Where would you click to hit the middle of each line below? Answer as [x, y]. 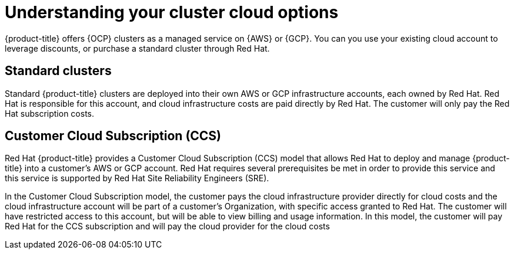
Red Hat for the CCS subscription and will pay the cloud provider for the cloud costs [167, 226]
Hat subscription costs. [50, 113]
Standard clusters [58, 71]
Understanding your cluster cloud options [172, 12]
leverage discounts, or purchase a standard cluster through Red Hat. [137, 48]
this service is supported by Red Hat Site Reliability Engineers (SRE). [137, 178]
